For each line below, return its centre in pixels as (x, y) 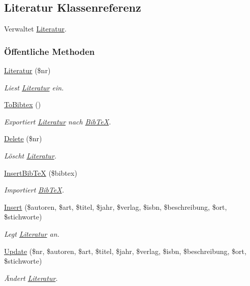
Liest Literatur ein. (34, 87)
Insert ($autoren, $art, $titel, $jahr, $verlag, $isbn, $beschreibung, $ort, (116, 206)
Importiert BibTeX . (34, 190)
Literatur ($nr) (27, 70)
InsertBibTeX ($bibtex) (41, 172)
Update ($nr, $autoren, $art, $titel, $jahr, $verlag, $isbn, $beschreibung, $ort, (125, 251)
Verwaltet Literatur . (35, 29)
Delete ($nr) (23, 138)
